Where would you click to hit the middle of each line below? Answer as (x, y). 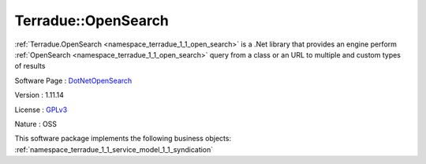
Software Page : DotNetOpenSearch (73, 80)
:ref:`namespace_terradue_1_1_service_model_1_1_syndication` (114, 149)
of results (30, 66)
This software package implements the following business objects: (123, 139)
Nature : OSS (36, 124)
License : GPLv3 (41, 110)
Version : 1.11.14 (39, 95)
